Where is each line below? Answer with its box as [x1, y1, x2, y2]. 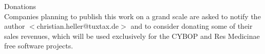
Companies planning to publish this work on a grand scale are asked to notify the [4, 11, 261, 21]
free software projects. [4, 40, 73, 51]
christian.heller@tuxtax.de [36, 21, 119, 31]
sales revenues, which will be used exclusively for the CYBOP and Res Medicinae [4, 30, 260, 41]
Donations [4, 1, 36, 11]
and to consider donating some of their [130, 21, 253, 31]
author [4, 21, 25, 31]
